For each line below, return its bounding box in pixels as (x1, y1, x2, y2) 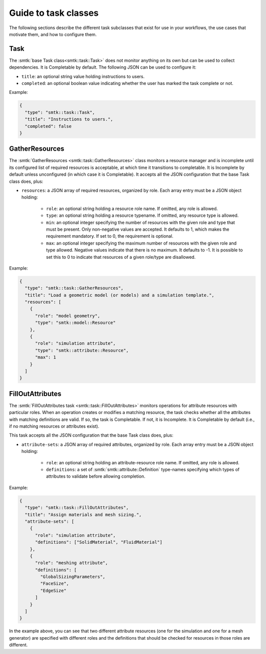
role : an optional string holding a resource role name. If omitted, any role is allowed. (46, 205, 218, 211)
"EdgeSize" (40, 588, 66, 593)
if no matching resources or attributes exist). (9, 423, 100, 429)
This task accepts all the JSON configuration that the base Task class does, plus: (9, 432, 173, 438)
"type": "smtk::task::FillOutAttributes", (25, 505, 129, 511)
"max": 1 (35, 355, 56, 360)
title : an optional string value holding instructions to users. (21, 73, 145, 79)
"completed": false (25, 123, 72, 129)
